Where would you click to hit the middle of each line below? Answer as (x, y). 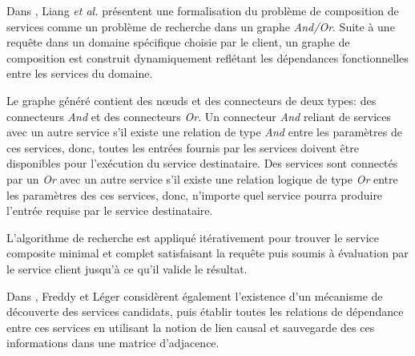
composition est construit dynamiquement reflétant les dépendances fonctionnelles (207, 57)
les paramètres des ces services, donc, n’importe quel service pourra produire (195, 194)
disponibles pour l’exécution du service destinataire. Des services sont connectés (202, 163)
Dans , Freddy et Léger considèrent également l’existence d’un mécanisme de (195, 295)
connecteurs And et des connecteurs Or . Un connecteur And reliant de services (199, 116)
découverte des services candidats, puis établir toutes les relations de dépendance (205, 311)
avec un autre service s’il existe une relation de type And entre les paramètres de (204, 132)
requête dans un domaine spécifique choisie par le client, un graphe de (178, 42)
